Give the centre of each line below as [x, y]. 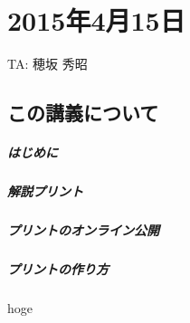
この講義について [83, 113]
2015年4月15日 [96, 20]
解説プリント [45, 191]
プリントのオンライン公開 [83, 230]
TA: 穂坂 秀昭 [47, 64]
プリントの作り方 [58, 269]
